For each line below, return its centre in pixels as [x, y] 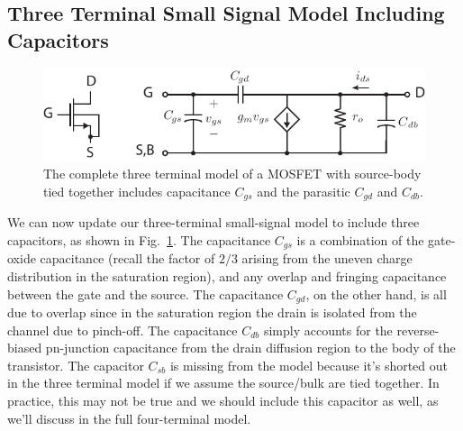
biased [25, 348]
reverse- [418, 330]
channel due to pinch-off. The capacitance [123, 330]
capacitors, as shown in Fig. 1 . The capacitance [139, 239]
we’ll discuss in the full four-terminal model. [129, 418]
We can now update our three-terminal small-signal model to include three [213, 222]
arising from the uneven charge [327, 258]
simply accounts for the [328, 330]
